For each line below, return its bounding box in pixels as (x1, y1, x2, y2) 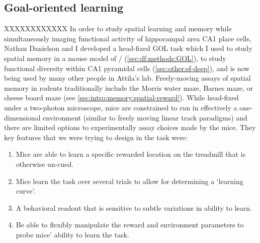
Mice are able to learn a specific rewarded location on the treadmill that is (16, 149, 245, 159)
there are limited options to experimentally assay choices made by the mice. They (4, 122, 256, 133)
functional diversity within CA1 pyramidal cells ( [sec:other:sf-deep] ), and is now (4, 63, 250, 73)
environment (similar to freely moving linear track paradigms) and (43, 112, 247, 123)
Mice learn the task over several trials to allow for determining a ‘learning (16, 175, 243, 186)
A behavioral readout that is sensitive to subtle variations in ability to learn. (16, 202, 252, 213)
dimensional (4, 112, 41, 123)
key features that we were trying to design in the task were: (4, 132, 188, 142)
